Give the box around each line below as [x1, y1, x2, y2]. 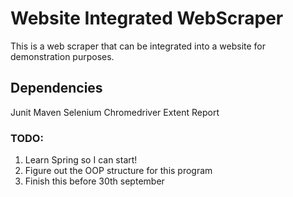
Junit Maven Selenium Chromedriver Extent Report [10, 106, 220, 118]
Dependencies [10, 80, 103, 97]
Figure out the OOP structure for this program [24, 165, 213, 177]
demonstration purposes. [10, 50, 115, 62]
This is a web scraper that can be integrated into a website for [10, 40, 267, 52]
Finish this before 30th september [24, 175, 165, 187]
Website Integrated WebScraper [10, 7, 284, 30]
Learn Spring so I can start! [24, 154, 138, 166]
